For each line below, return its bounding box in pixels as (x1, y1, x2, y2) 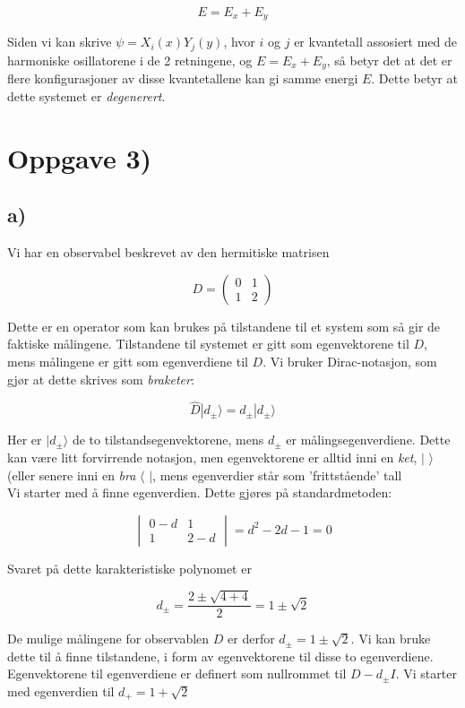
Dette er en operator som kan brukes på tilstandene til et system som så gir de (7, 316, 441, 335)
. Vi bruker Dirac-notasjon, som (263, 351, 437, 370)
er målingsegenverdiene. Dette (286, 430, 451, 449)
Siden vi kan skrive (7, 32, 112, 51)
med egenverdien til (7, 681, 115, 700)
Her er (7, 430, 42, 449)
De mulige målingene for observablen (7, 629, 210, 648)
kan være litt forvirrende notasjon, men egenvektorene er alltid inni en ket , (7, 447, 418, 466)
